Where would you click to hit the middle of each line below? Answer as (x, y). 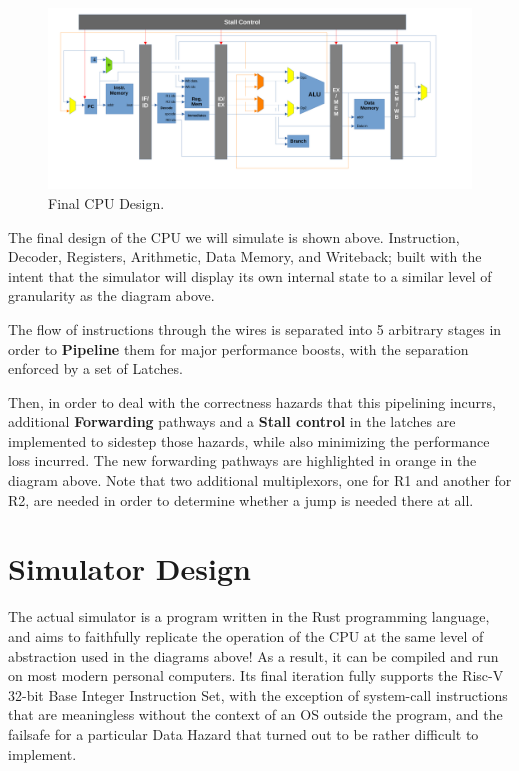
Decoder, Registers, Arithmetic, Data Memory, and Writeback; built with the (245, 256)
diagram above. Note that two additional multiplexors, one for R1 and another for (260, 480)
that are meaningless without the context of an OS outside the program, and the (255, 714)
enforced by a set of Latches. (95, 368)
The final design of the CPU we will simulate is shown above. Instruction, (234, 236)
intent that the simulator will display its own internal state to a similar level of (250, 275)
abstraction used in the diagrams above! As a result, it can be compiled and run (253, 655)
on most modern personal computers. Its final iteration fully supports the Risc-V (256, 675)
